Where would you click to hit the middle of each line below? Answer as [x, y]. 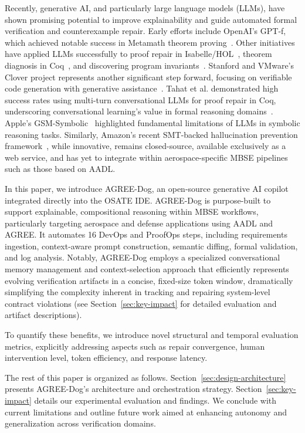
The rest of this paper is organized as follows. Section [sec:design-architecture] [145, 377]
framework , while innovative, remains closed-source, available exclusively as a [145, 146]
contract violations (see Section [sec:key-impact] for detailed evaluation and [141, 303]
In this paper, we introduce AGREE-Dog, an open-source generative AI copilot [147, 188]
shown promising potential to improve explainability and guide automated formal [151, 19]
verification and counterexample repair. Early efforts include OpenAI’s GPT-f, [145, 31]
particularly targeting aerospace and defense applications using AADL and [139, 223]
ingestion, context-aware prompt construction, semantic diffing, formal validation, [151, 246]
